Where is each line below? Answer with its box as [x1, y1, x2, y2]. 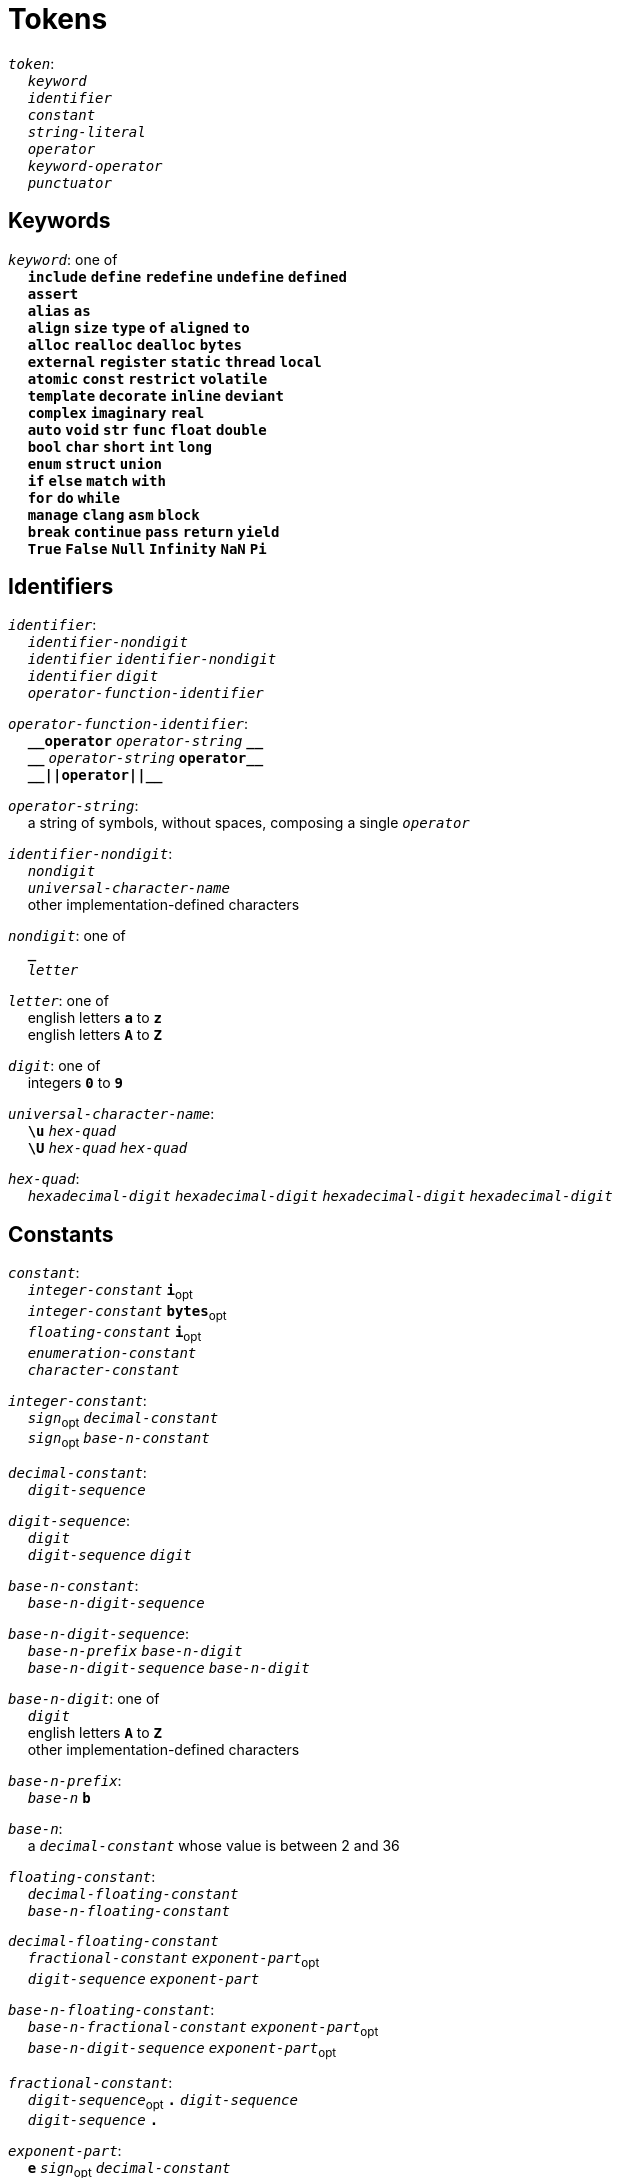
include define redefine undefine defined [27, 268, 347, 285]
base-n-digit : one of [8, 1690, 160, 1708]
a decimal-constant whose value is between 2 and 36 [27, 1837, 400, 1855]
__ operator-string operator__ [27, 750, 264, 767]
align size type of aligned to [27, 319, 250, 336]
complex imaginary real [27, 404, 205, 421]
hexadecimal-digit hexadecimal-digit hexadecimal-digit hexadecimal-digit [27, 1188, 613, 1205]
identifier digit [27, 668, 159, 685]
